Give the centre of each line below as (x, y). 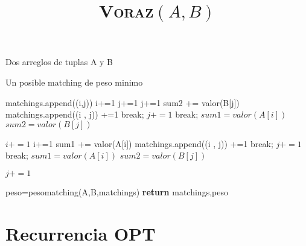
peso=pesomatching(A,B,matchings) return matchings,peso (117, 191)
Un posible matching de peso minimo (74, 82)
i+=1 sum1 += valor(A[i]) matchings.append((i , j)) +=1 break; (153, 143)
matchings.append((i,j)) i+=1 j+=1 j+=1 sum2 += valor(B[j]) (123, 102)
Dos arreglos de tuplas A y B (59, 62)
